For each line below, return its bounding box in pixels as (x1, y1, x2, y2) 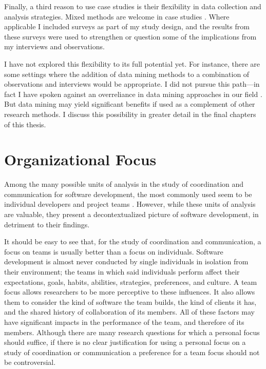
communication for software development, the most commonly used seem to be (4, 188, 252, 199)
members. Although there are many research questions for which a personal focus (4, 326, 260, 337)
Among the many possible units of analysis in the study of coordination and (4, 179, 244, 189)
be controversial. (4, 357, 56, 367)
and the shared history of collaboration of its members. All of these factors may (4, 306, 255, 317)
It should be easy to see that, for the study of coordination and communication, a (4, 236, 261, 247)
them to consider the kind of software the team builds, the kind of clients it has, (4, 296, 257, 307)
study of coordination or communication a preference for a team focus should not (4, 346, 260, 357)
